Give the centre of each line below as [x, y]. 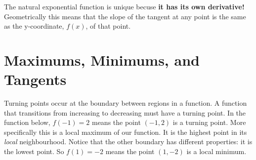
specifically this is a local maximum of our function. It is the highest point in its [126, 132]
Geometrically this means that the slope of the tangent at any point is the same [125, 16]
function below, [27, 122]
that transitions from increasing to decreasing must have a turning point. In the [125, 112]
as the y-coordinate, [34, 26]
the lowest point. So [34, 151]
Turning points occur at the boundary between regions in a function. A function [126, 103]
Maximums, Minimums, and [102, 60]
